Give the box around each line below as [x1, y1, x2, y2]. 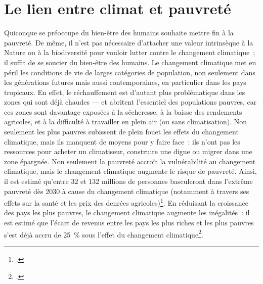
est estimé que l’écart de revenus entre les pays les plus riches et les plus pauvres [4, 217, 254, 228]
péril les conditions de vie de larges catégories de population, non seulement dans [4, 67, 255, 77]
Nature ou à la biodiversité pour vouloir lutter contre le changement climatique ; [4, 47, 255, 58]
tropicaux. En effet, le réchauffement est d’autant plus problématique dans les [4, 86, 245, 97]
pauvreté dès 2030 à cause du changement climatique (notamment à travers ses [4, 185, 249, 196]
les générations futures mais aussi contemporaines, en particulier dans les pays [4, 77, 246, 87]
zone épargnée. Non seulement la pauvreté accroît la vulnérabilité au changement [4, 156, 256, 166]
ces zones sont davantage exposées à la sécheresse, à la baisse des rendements [4, 106, 242, 117]
